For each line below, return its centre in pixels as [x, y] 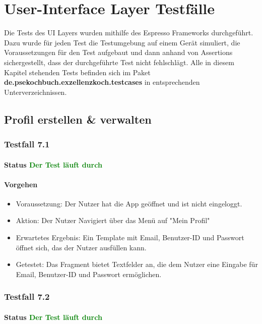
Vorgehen [21, 184]
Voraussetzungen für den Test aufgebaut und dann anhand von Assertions [118, 52]
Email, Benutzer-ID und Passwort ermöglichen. [89, 274]
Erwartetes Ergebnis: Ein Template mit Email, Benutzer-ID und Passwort [130, 237]
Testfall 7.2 [27, 296]
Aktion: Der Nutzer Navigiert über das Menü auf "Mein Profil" [113, 220]
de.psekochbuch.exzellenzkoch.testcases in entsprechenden [102, 82]
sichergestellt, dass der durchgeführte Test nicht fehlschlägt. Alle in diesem [119, 62]
